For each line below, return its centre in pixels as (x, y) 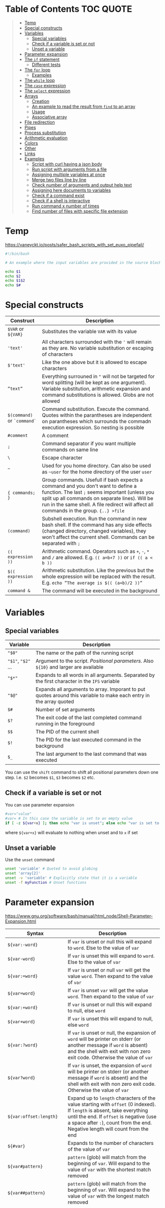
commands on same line (70, 450)
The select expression (47, 91)
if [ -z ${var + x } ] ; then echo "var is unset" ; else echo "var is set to (82, 823)
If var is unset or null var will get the (109, 970)
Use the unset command (30, 860)
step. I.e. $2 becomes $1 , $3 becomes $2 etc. (50, 777)
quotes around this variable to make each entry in (93, 696)
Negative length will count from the (108, 1129)
